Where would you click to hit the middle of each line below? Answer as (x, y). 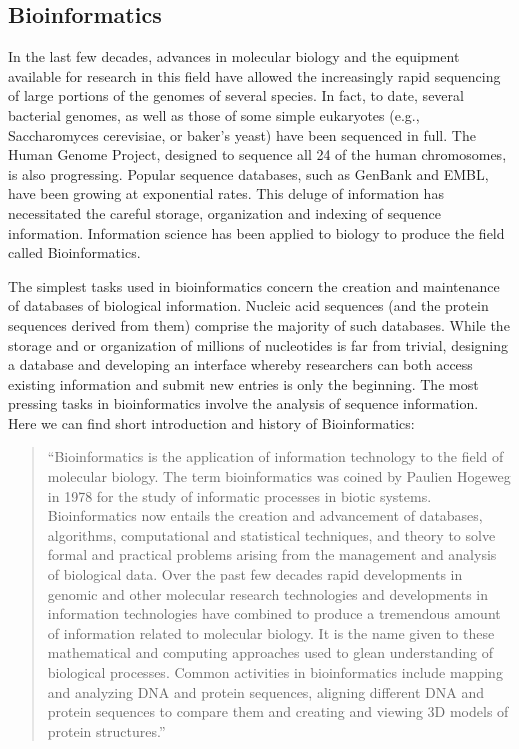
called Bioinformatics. (74, 252)
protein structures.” (106, 730)
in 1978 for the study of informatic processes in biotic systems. (239, 495)
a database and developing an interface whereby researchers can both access (240, 364)
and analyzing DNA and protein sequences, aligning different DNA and (266, 691)
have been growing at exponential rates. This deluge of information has (226, 193)
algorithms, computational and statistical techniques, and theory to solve (271, 534)
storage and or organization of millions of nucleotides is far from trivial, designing (258, 344)
